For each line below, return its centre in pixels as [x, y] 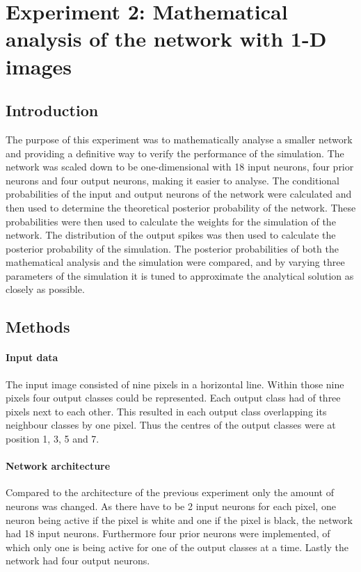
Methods [38, 327]
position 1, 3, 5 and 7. [53, 439]
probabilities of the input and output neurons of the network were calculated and [179, 194]
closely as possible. [45, 289]
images [39, 66]
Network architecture [58, 466]
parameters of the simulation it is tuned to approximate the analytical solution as [180, 275]
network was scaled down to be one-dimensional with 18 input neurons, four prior [180, 167]
